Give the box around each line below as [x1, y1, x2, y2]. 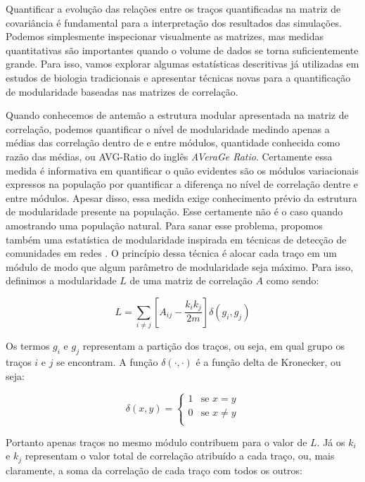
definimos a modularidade [6, 273, 117, 288]
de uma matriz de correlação [129, 273, 252, 288]
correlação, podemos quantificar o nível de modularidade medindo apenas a [6, 121, 330, 136]
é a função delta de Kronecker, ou [196, 355, 341, 369]
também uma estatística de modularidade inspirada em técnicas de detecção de [6, 232, 347, 246]
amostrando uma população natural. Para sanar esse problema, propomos [6, 217, 323, 232]
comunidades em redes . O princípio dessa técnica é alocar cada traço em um [6, 246, 337, 260]
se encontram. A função [56, 355, 158, 369]
